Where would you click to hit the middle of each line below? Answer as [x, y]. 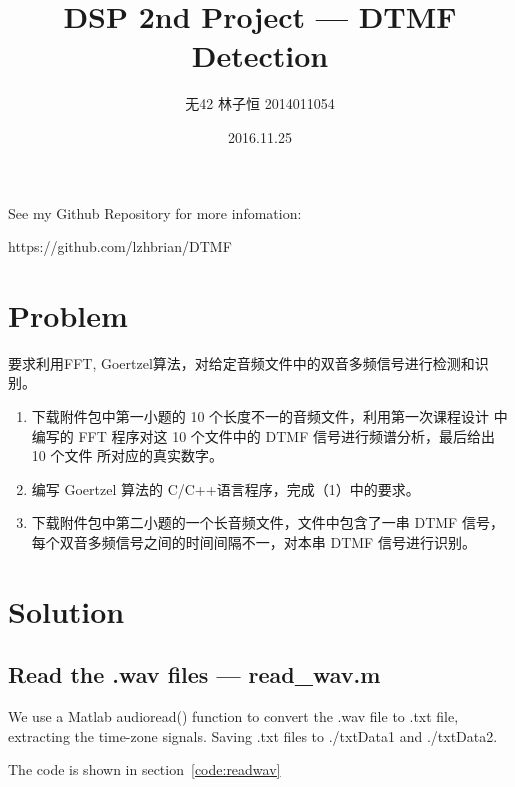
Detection [260, 55]
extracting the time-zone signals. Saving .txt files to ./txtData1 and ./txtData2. [253, 735]
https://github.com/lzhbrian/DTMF [120, 246]
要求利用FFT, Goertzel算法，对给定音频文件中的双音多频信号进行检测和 [241, 362]
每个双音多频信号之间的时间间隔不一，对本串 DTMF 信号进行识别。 [253, 541]
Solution [66, 610]
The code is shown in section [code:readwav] [144, 769]
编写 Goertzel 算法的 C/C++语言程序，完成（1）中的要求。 [225, 488]
